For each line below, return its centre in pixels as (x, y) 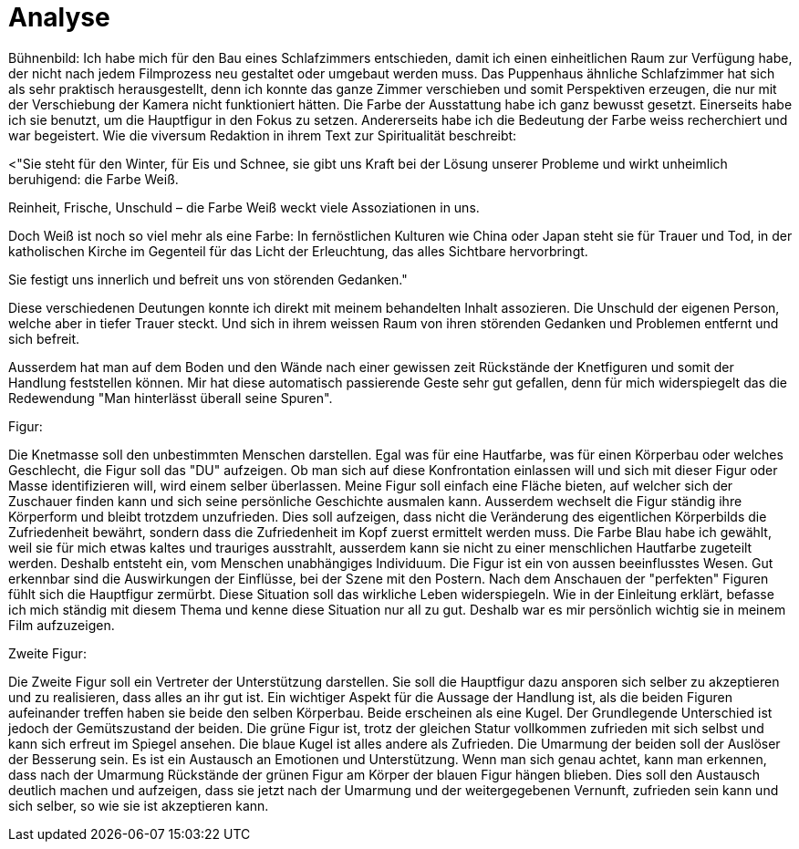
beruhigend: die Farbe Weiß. (93, 179)
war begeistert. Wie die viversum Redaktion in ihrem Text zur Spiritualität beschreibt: (263, 135)
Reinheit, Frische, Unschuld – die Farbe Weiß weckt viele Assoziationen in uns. (244, 207)
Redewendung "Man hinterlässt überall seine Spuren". (171, 398)
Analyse (59, 17)
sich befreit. (44, 338)
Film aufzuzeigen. (62, 625)
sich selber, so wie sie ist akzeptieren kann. (139, 805)
